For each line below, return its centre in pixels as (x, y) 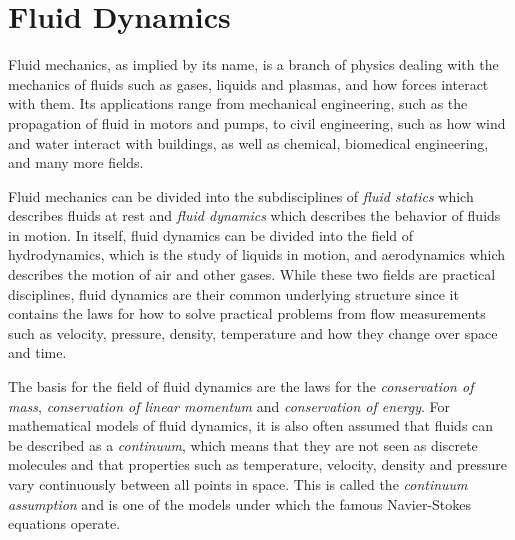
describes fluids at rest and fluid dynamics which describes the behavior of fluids (254, 215)
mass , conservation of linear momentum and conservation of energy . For (229, 405)
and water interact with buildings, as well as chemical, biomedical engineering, (248, 142)
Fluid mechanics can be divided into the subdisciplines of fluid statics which (241, 195)
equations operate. (64, 523)
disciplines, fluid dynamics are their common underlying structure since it (233, 293)
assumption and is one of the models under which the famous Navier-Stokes (240, 503)
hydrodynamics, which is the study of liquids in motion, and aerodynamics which (257, 254)
